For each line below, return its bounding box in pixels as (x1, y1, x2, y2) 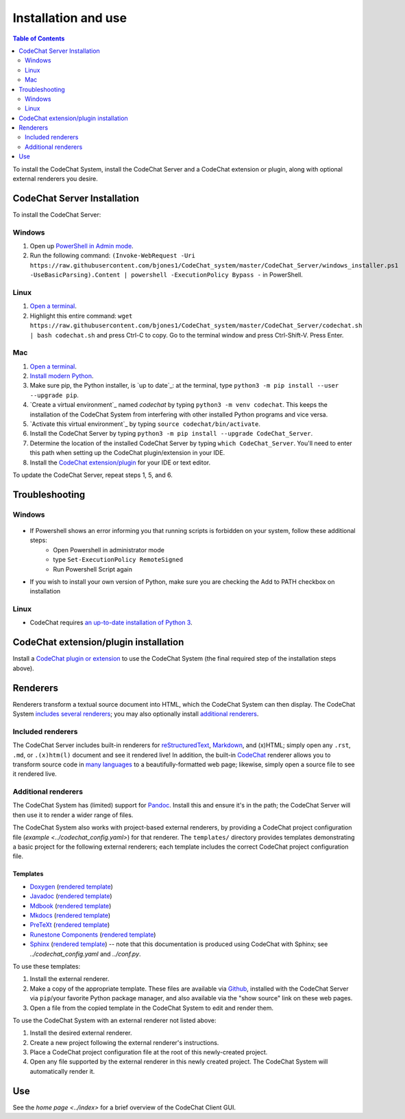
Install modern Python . (29, 372, 94, 380)
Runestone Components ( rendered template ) (29, 930, 156, 939)
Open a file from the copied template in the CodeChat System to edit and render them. (29, 1004, 274, 1012)
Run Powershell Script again (53, 565, 133, 573)
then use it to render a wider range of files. (12, 810, 134, 819)
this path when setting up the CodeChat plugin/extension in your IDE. (29, 449, 225, 457)
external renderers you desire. (12, 175, 99, 183)
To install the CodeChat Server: (12, 210, 101, 219)
